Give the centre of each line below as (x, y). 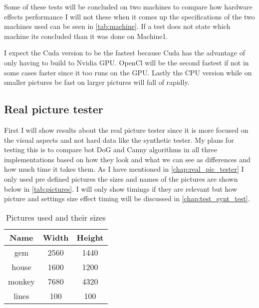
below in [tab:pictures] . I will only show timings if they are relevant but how (121, 188)
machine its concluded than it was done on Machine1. (86, 36)
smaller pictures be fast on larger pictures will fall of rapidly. (97, 82)
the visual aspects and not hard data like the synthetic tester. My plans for (119, 140)
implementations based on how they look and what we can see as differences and (127, 159)
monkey (21, 281)
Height (90, 237)
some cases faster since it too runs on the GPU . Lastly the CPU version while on (128, 72)
